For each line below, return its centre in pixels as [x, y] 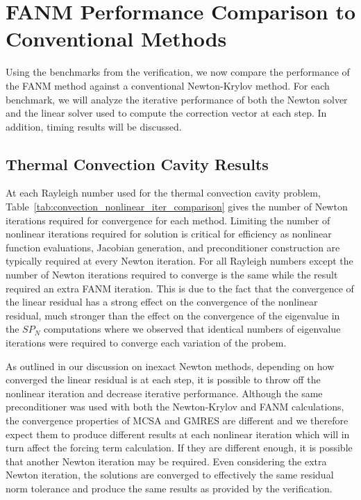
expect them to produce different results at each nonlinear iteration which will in [178, 434]
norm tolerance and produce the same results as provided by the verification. [169, 488]
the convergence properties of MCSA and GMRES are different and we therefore [177, 420]
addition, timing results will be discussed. [94, 126]
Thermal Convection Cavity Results [137, 164]
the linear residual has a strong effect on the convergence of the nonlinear [162, 302]
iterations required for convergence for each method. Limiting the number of [168, 220]
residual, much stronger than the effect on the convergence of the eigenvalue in [173, 315]
